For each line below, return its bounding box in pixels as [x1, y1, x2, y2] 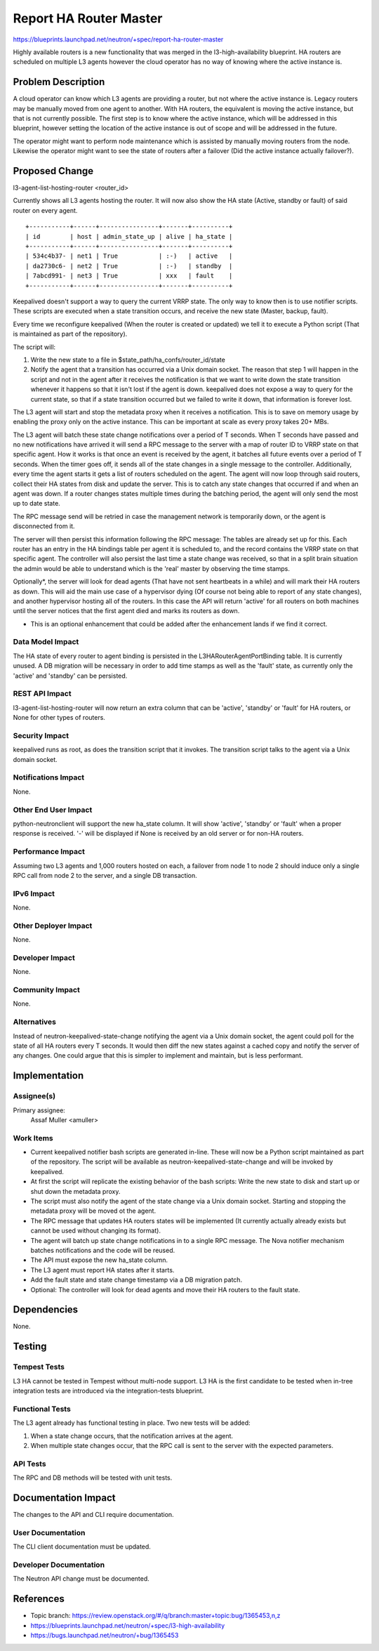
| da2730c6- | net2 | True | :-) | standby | [25, 262, 233, 270]
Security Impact [13, 730, 69, 740]
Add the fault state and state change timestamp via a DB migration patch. [30, 1275, 242, 1284]
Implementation [13, 1070, 84, 1081]
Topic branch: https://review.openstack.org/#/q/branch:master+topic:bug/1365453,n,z [30, 1612, 281, 1620]
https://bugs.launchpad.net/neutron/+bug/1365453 [30, 1631, 179, 1639]
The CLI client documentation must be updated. [13, 1542, 151, 1551]
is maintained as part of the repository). [13, 330, 128, 338]
